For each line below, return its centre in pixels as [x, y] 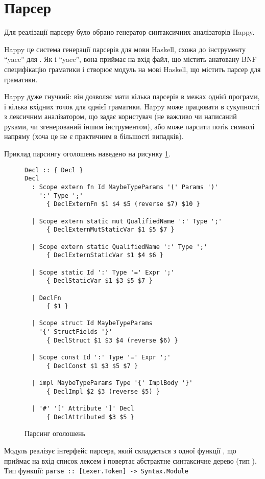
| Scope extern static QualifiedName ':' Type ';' [119, 247]
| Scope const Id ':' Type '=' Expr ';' [101, 358]
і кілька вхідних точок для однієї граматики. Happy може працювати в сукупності [132, 106]
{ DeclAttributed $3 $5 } [90, 417]
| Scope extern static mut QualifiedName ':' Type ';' [127, 221]
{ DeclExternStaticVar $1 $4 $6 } [105, 255]
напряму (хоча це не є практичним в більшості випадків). [94, 136]
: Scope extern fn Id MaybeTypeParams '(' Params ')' [125, 187]
